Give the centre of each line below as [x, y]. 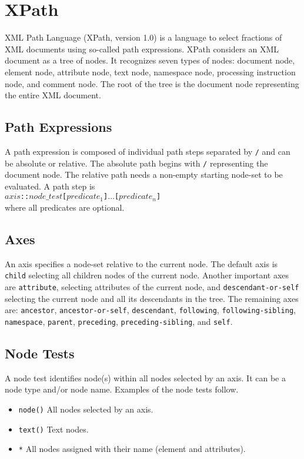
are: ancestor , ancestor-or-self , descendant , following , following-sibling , [150, 310]
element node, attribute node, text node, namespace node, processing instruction [150, 71]
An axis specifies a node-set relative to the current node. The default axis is [141, 263]
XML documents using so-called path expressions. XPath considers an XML [142, 49]
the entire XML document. [53, 95]
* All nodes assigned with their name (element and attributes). [132, 449]
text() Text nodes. [54, 429]
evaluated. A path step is [50, 186]
